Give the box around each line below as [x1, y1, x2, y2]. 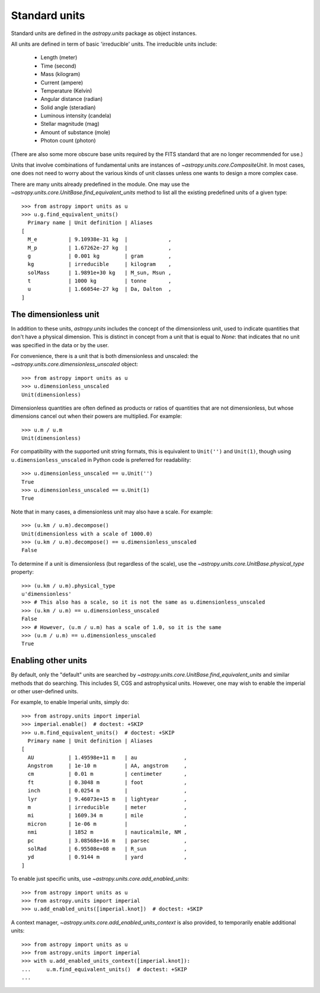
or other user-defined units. [11, 687, 79, 694]
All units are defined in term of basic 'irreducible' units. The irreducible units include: [11, 40, 217, 47]
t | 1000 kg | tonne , [27, 278, 172, 284]
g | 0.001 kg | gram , [27, 252, 172, 259]
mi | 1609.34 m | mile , [27, 812, 187, 819]
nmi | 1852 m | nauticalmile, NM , [27, 829, 187, 836]
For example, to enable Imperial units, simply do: [11, 699, 130, 706]
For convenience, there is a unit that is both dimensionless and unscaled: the [11, 352, 199, 359]
